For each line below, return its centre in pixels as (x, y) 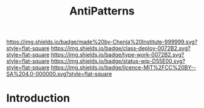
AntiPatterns (102, 11)
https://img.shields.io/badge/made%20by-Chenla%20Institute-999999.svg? (102, 42)
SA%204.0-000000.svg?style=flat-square (59, 74)
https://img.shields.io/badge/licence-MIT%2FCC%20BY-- (123, 68)
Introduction (38, 98)
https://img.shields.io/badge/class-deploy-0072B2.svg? (121, 48)
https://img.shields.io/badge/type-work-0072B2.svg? (117, 55)
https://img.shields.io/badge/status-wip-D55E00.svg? (118, 61)
